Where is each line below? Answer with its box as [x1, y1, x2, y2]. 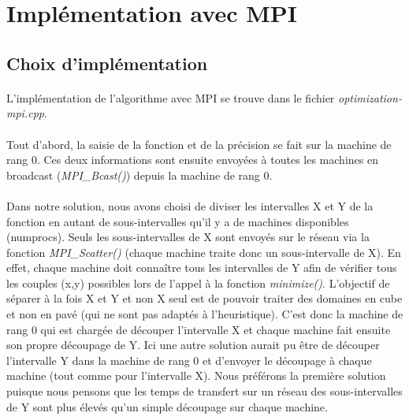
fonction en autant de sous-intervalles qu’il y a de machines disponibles [6, 213, 349, 229]
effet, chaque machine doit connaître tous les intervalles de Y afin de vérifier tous [6, 259, 397, 276]
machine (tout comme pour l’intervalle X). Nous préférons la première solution [6, 367, 386, 384]
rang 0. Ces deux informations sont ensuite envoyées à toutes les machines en [6, 151, 378, 168]
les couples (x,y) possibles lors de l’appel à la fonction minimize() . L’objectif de [6, 274, 390, 291]
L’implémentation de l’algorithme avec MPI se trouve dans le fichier [6, 89, 335, 106]
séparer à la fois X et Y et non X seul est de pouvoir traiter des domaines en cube [6, 290, 403, 307]
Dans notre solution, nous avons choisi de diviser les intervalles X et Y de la [6, 197, 374, 214]
